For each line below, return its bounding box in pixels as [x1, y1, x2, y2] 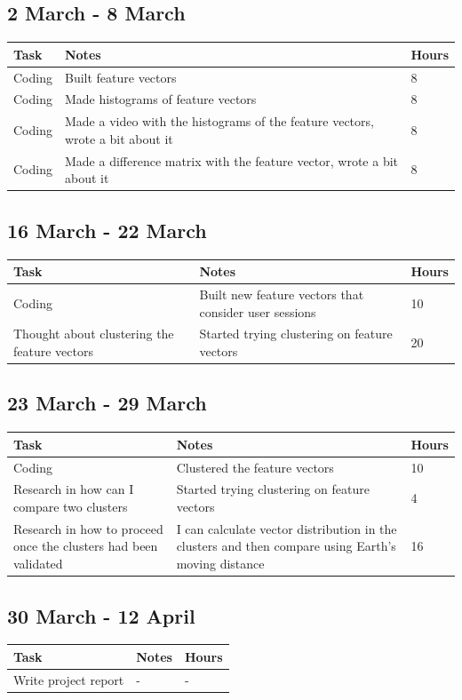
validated [13, 554, 63, 573]
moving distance [176, 554, 265, 573]
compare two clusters [13, 497, 128, 516]
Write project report [13, 670, 124, 688]
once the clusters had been [13, 537, 158, 555]
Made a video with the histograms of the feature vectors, [64, 112, 374, 131]
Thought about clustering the [13, 324, 174, 343]
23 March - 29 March [7, 389, 207, 417]
